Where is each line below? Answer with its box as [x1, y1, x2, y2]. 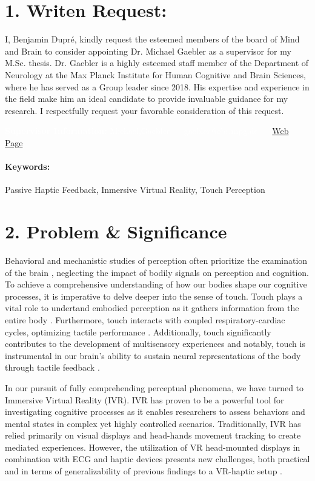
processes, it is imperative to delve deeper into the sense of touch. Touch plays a [5, 289, 303, 302]
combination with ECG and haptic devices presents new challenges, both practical [5, 452, 310, 465]
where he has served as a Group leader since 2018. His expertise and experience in [5, 80, 310, 93]
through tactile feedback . [5, 361, 100, 374]
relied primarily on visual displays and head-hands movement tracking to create [5, 429, 301, 442]
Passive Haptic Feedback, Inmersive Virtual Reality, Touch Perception [5, 183, 265, 196]
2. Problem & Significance [5, 219, 227, 244]
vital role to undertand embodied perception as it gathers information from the [5, 301, 299, 314]
